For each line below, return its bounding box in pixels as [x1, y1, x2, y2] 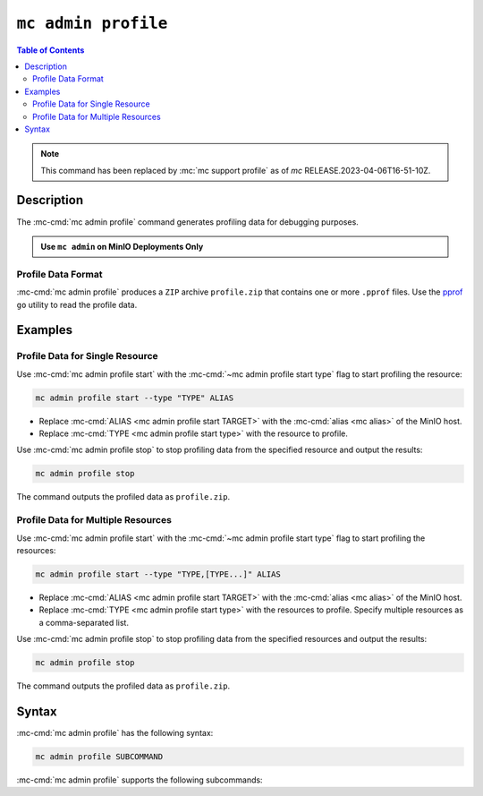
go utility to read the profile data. [16, 299, 138, 310]
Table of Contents [16, 45, 85, 56]
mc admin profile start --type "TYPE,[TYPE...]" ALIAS [35, 569, 281, 579]
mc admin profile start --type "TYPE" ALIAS [35, 392, 234, 403]
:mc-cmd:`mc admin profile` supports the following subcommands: [16, 775, 263, 785]
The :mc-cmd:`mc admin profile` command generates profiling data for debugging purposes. [16, 216, 360, 227]
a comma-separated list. [38, 617, 130, 628]
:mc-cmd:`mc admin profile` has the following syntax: [16, 727, 214, 738]
